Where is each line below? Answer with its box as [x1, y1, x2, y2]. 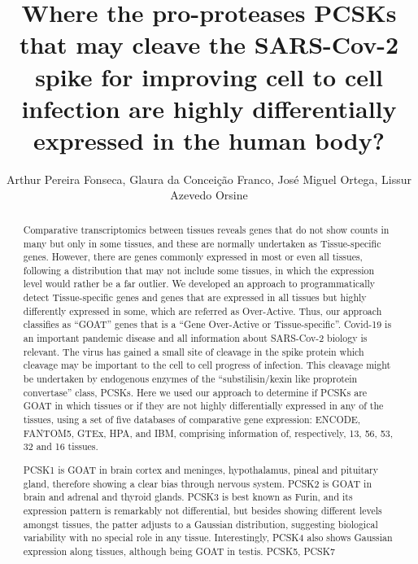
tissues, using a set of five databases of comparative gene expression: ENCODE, [23, 413, 361, 426]
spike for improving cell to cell [35, 59, 383, 93]
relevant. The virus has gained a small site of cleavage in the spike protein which [23, 344, 364, 358]
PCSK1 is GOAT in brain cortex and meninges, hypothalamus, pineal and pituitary [23, 462, 379, 476]
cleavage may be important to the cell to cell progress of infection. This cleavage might [23, 358, 391, 372]
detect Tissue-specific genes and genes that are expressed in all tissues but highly [23, 291, 367, 304]
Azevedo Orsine [170, 186, 248, 203]
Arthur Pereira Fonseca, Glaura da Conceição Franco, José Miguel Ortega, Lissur [7, 170, 411, 187]
